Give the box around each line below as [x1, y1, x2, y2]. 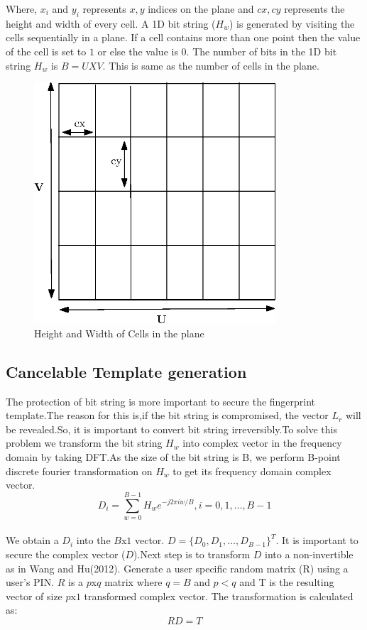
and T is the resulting [239, 575, 334, 590]
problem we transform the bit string [6, 435, 163, 450]
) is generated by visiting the [229, 16, 355, 31]
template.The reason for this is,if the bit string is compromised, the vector [6, 408, 329, 423]
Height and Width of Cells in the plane [34, 325, 204, 340]
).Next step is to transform [133, 547, 251, 562]
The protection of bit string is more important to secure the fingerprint [6, 393, 316, 408]
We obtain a [6, 533, 59, 548]
